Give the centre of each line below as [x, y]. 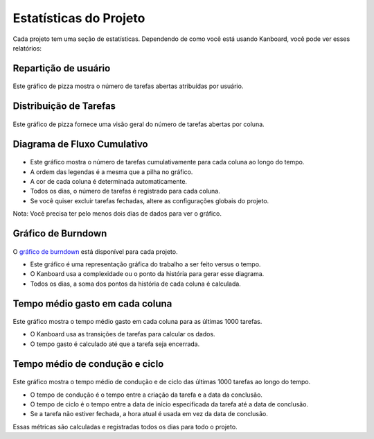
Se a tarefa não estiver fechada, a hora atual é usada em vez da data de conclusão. [149, 414]
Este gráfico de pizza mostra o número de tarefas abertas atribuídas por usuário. [128, 86]
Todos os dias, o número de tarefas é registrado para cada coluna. [125, 191]
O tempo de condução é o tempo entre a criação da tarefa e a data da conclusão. [146, 395]
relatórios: [27, 48]
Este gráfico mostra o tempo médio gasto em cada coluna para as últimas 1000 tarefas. [137, 322]
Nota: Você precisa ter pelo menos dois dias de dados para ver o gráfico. [117, 214]
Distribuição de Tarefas [64, 106]
